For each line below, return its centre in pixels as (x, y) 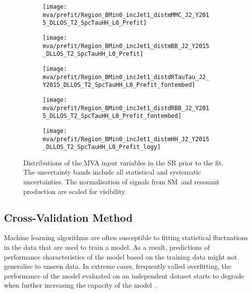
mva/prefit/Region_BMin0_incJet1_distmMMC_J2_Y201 (126, 15)
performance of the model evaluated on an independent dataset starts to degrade (124, 275)
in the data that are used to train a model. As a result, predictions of (107, 247)
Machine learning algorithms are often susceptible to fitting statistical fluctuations (126, 237)
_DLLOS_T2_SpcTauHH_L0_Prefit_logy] (102, 147)
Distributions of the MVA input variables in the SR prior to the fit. (124, 162)
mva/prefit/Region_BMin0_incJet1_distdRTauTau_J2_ (126, 77)
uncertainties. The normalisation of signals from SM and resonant (121, 182)
